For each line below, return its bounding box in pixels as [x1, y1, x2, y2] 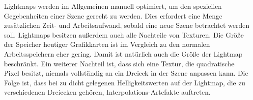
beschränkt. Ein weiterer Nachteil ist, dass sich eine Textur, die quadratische [4, 58, 235, 68]
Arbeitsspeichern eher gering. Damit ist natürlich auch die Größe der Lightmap [4, 48, 243, 59]
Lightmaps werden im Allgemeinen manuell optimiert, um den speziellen [4, 1, 222, 11]
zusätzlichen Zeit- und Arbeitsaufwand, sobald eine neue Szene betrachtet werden [4, 20, 250, 30]
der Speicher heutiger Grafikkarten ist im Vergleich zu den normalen [4, 39, 210, 49]
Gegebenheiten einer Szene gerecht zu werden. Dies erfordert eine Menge [4, 10, 223, 20]
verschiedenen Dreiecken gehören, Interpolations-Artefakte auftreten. [4, 87, 211, 97]
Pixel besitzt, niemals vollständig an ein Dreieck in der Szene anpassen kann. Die [4, 68, 248, 78]
